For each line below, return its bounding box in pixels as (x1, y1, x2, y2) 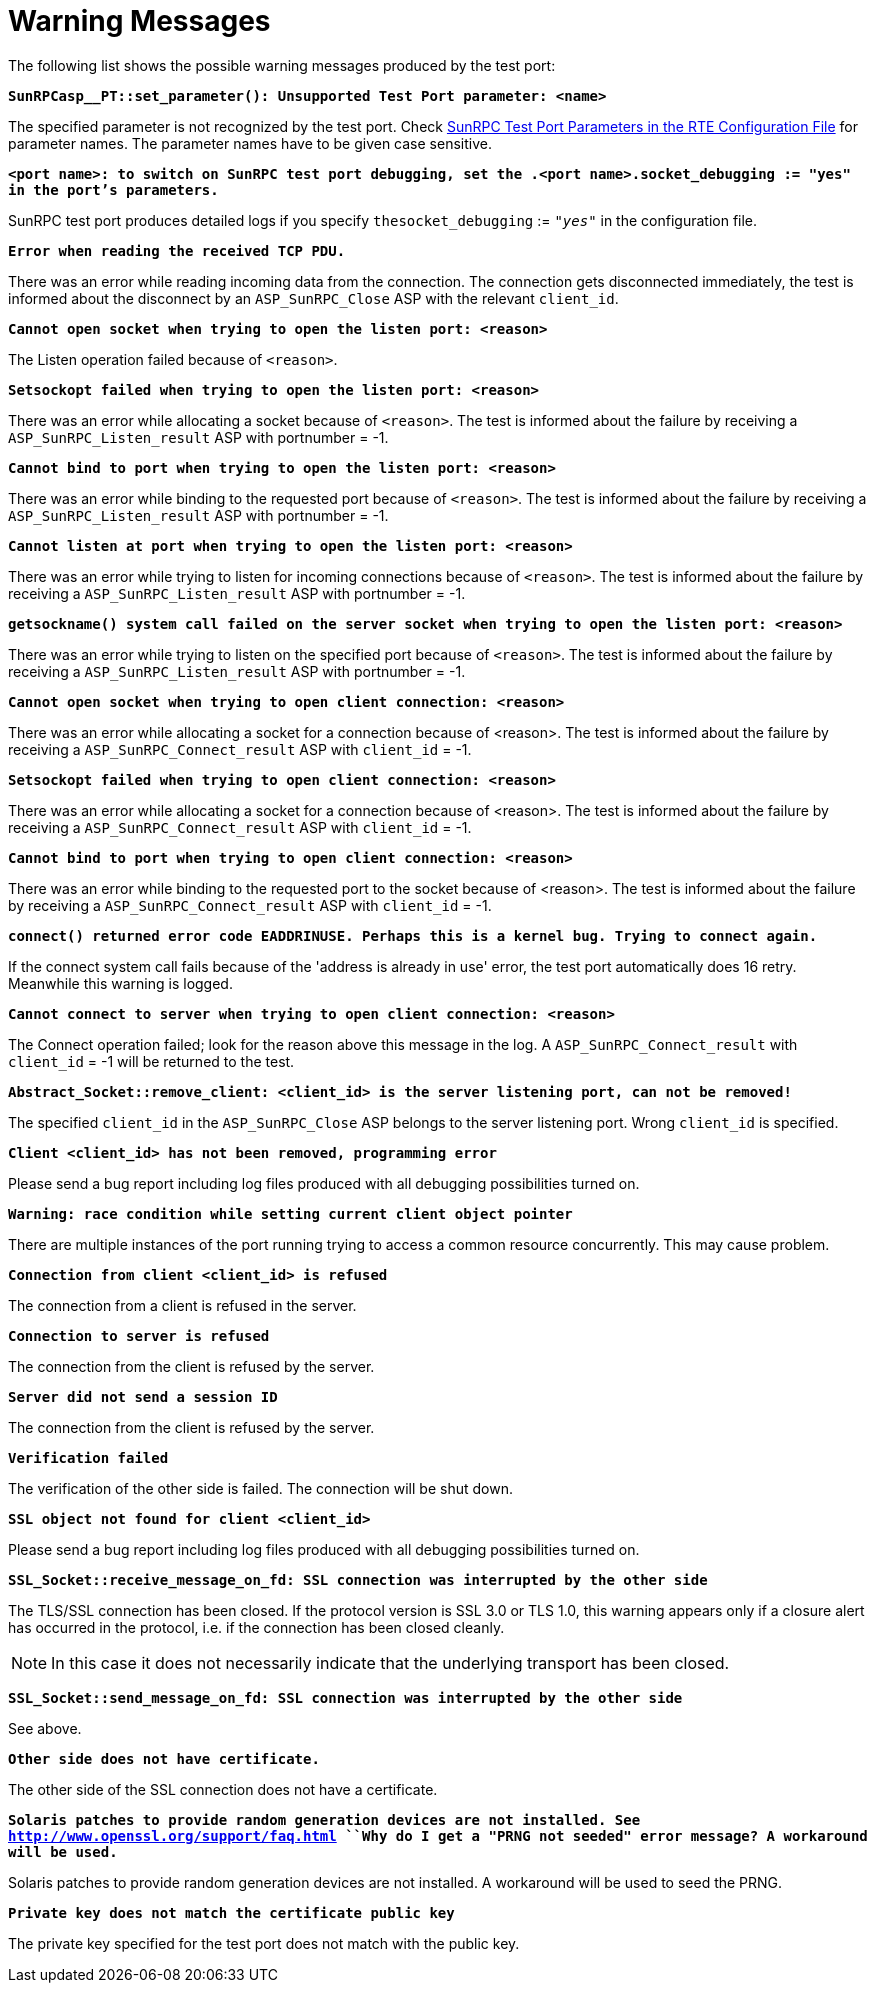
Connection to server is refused (8, 1327, 270, 1344)
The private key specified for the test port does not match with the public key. (8, 1934, 520, 1952)
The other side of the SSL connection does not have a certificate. (8, 1780, 438, 1798)
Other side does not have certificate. (8, 1750, 320, 1767)
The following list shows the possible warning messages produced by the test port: (8, 56, 556, 74)
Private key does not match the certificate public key (8, 1904, 455, 1921)
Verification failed (8, 1449, 169, 1466)
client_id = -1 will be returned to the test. (8, 1052, 295, 1070)
